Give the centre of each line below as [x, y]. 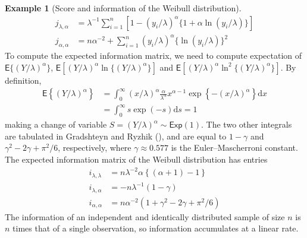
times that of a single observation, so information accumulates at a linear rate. [156, 228]
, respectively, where [95, 147]
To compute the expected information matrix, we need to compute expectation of [153, 55]
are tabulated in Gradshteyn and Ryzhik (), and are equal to [116, 136]
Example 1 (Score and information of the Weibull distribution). [123, 8]
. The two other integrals [247, 124]
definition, [23, 80]
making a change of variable [56, 124]
